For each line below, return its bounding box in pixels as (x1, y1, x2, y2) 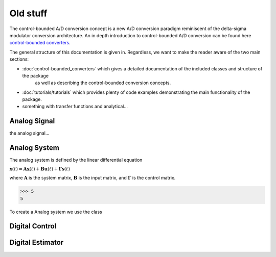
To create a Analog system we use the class (9, 209, 102, 215)
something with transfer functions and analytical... (22, 104, 128, 110)
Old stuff (9, 8, 48, 19)
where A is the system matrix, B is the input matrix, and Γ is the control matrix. (9, 175, 176, 181)
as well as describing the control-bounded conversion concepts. (35, 80, 171, 86)
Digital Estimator (9, 238, 64, 247)
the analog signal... (9, 130, 50, 136)
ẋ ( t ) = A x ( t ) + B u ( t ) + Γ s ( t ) (9, 166, 70, 172)
